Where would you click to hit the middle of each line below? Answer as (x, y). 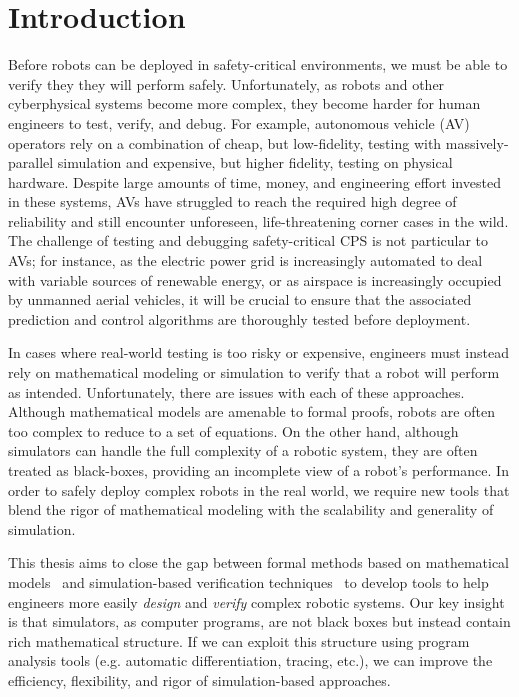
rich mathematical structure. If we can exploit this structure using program (239, 640)
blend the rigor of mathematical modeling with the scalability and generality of (251, 509)
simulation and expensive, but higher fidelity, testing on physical (255, 162)
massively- (477, 142)
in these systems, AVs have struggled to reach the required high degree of (232, 201)
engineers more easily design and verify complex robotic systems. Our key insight (256, 601)
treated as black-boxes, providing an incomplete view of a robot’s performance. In (258, 470)
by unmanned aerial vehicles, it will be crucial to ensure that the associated (240, 299)
